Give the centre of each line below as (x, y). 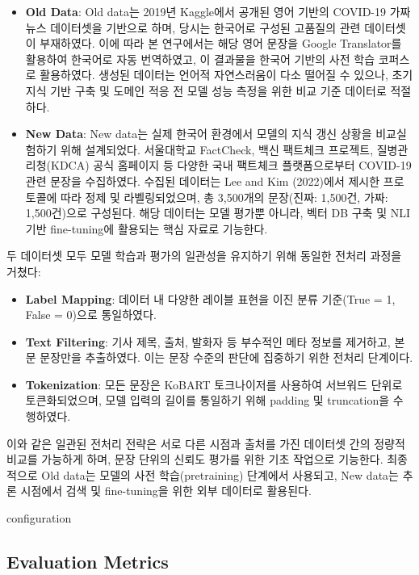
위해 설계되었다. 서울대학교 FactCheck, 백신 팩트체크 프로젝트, (217, 149)
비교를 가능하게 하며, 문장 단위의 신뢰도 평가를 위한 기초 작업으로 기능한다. (195, 459)
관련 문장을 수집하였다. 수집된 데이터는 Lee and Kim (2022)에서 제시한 (203, 180)
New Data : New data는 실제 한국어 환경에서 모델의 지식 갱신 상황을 (199, 134)
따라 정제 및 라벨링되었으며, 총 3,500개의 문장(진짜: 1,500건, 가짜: (224, 197)
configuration (39, 518)
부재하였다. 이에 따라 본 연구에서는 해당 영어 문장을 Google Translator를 (221, 43)
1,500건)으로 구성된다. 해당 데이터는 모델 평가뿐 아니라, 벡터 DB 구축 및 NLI (218, 213)
